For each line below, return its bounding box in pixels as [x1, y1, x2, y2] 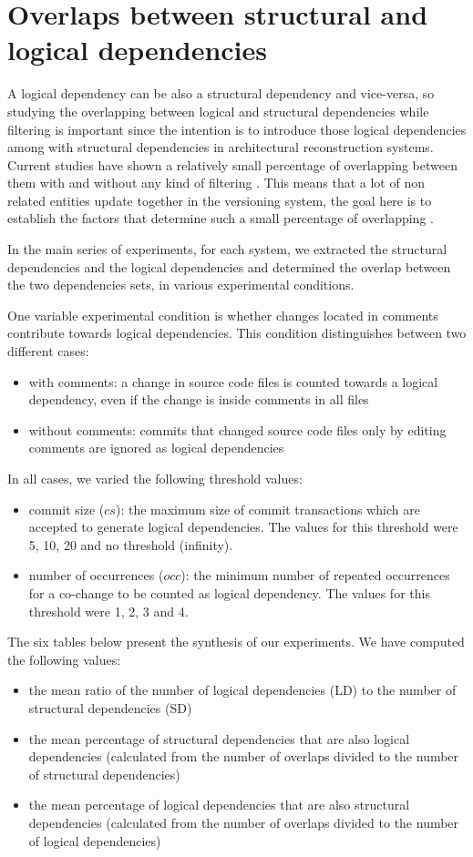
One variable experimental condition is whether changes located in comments [7, 305, 438, 324]
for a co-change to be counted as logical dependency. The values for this [28, 583, 430, 602]
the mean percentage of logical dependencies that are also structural [28, 795, 410, 814]
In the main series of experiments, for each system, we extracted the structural [7, 240, 447, 259]
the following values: [7, 649, 121, 668]
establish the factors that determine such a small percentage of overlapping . [7, 209, 434, 228]
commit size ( [28, 499, 105, 518]
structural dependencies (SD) [28, 698, 192, 717]
